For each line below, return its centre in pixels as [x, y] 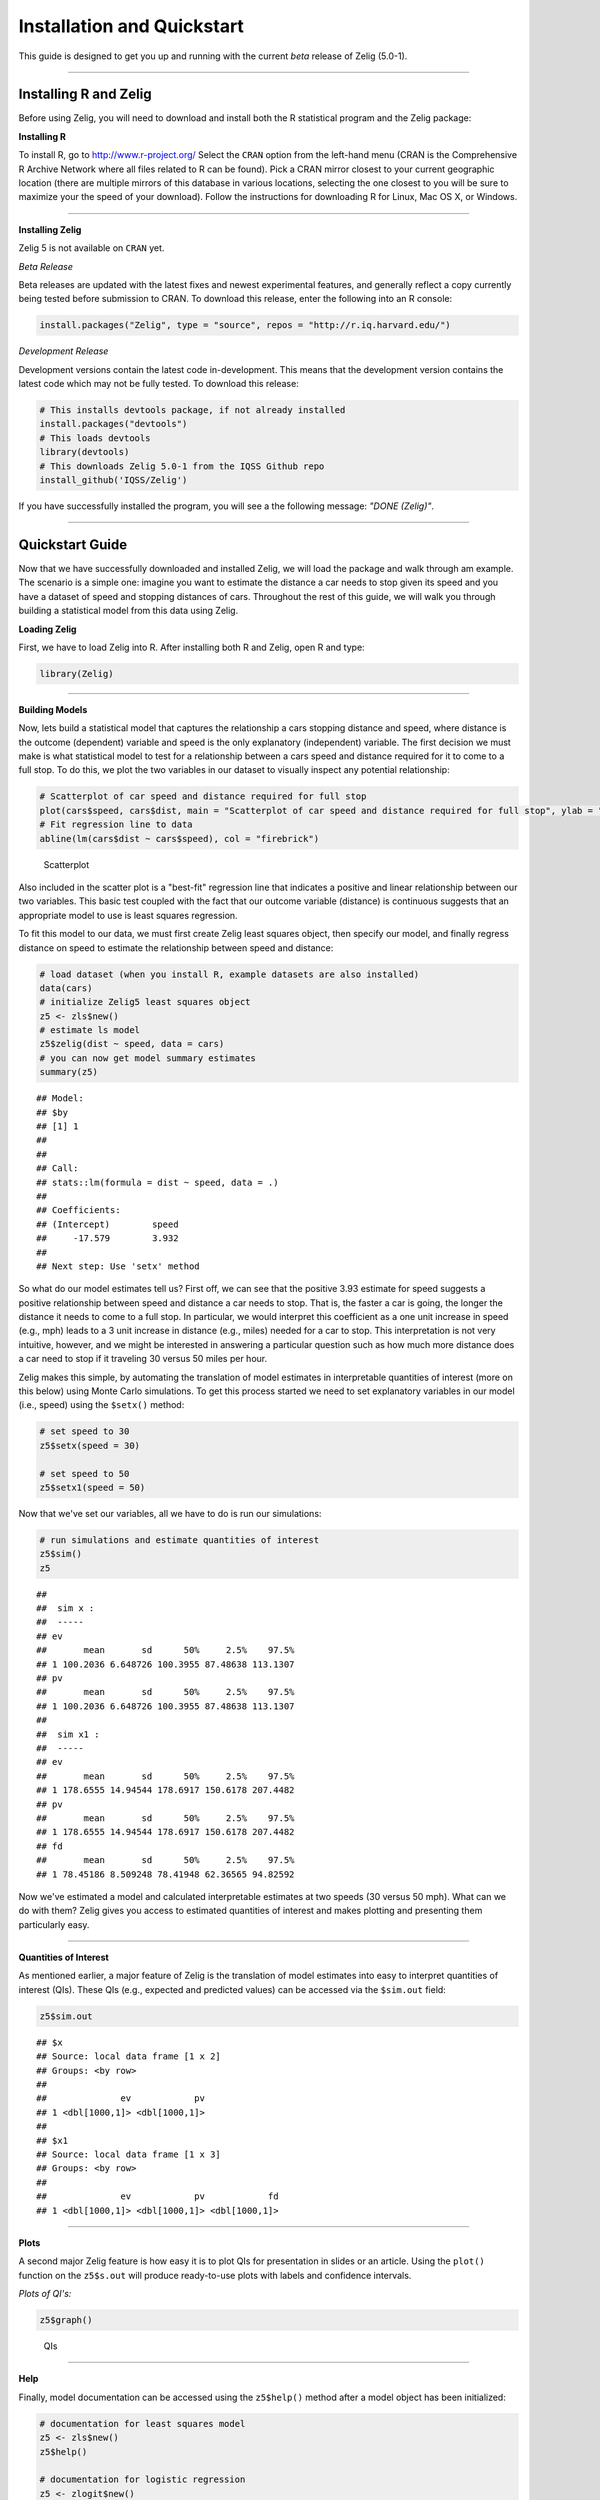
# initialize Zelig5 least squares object [145, 1002]
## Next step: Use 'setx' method [118, 1266]
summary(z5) [69, 1072]
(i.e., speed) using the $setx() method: [101, 1405]
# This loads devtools [95, 438]
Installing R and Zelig [85, 94]
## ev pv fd [157, 2196]
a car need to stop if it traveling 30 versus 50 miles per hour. [143, 1359]
